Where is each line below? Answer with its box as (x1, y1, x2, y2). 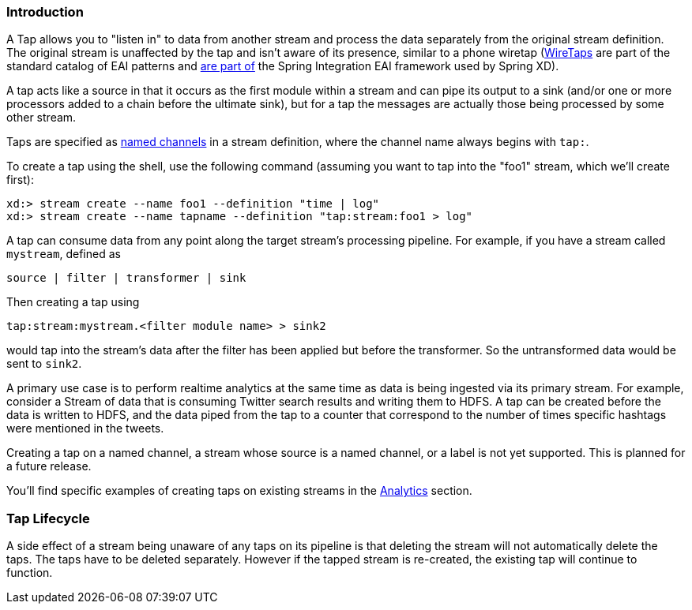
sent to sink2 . (6, 357, 82, 371)
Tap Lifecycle (6, 510, 90, 526)
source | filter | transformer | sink (6, 271, 246, 285)
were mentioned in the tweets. (6, 421, 164, 436)
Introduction (6, 4, 84, 20)
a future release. (6, 459, 92, 473)
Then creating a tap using (6, 295, 140, 309)
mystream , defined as (6, 247, 121, 261)
